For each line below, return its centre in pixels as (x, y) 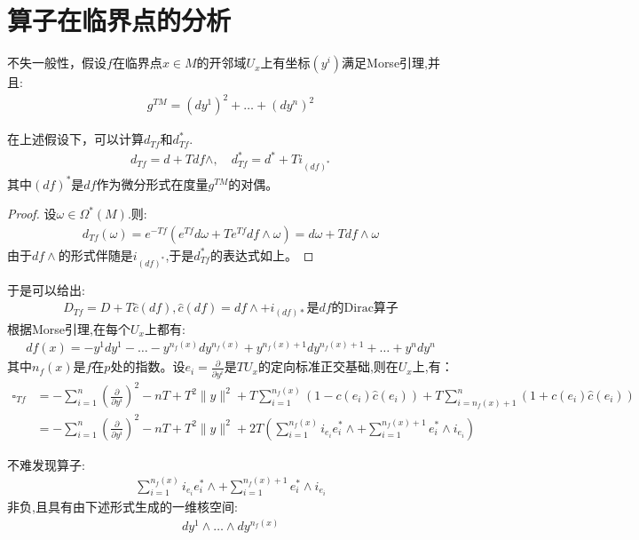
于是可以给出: (46, 289)
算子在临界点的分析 (119, 20)
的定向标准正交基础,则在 (328, 366)
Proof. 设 (32, 214)
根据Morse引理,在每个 (69, 328)
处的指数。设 (148, 366)
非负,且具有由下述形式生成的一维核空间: (122, 507)
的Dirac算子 (365, 309)
